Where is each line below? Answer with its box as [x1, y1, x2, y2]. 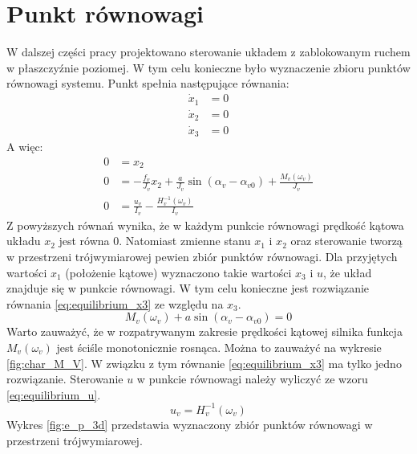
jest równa [59, 232, 110, 249]
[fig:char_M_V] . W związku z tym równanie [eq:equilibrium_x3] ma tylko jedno [6, 354, 402, 371]
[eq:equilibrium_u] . [6, 386, 101, 403]
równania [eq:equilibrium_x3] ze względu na [6, 295, 224, 312]
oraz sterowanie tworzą [290, 232, 403, 249]
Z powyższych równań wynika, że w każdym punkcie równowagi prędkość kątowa [6, 216, 404, 233]
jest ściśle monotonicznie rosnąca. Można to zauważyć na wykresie [56, 339, 382, 356]
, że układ [322, 264, 372, 280]
